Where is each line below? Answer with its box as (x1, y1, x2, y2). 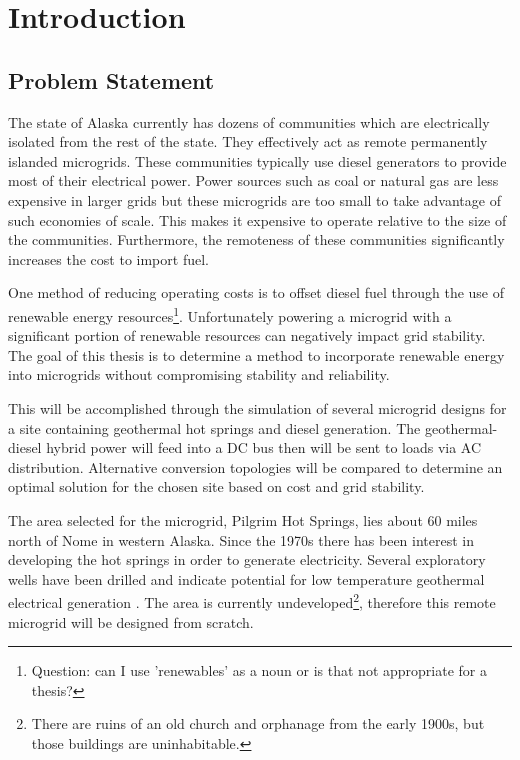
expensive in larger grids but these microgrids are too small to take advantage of (8, 189, 501, 210)
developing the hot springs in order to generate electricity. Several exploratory (8, 549, 486, 570)
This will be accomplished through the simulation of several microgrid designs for (8, 397, 507, 418)
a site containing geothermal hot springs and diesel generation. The (8, 417, 421, 438)
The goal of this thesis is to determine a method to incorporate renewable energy (8, 344, 505, 365)
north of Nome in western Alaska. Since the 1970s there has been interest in (8, 529, 475, 550)
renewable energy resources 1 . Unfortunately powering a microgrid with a (8, 302, 452, 326)
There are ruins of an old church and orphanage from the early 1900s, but (31, 713, 485, 734)
